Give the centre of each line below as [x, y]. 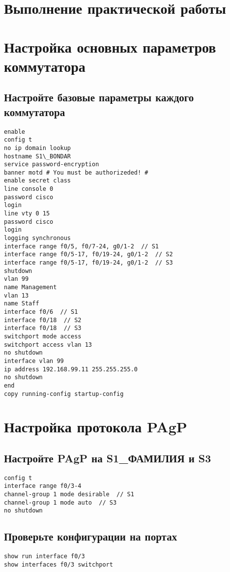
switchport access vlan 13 [48, 345]
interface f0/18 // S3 [43, 328]
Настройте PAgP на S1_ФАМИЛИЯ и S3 [108, 458]
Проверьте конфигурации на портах [91, 536]
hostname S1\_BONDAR [38, 156]
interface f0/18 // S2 [43, 320]
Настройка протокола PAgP [96, 427]
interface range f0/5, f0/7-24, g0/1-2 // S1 [81, 246]
